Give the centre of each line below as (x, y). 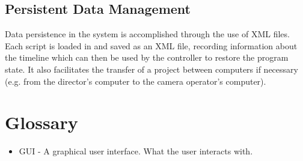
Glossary (41, 122)
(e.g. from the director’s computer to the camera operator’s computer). (136, 81)
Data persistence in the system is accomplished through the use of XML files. (147, 34)
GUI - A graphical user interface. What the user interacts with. (136, 151)
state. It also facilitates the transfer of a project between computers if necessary (151, 69)
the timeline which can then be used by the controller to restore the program (147, 57)
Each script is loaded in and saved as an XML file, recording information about (151, 45)
